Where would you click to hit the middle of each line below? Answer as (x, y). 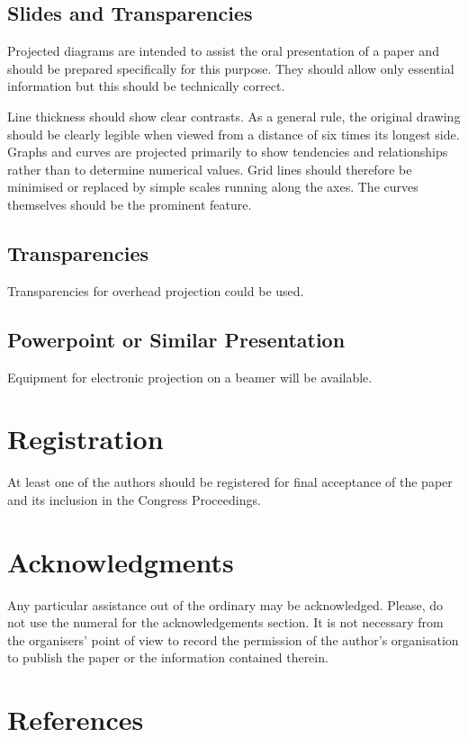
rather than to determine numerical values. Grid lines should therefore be (210, 169)
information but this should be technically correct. (146, 86)
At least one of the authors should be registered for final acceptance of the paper (230, 482)
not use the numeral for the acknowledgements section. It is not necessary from (225, 622)
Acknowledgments (121, 561)
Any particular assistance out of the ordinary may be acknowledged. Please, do (225, 604)
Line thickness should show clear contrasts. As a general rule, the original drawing (234, 116)
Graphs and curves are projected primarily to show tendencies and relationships (228, 152)
